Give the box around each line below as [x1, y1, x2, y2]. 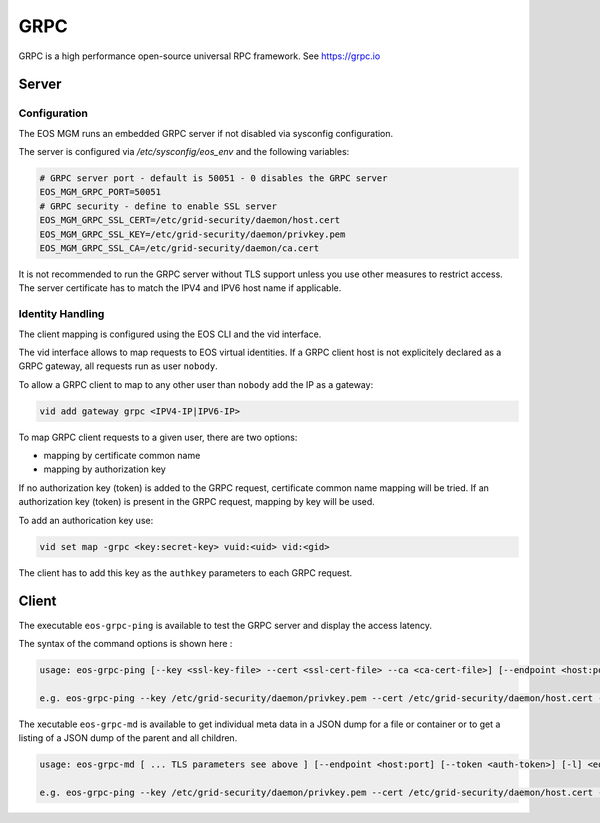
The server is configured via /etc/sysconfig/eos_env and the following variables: [18, 146, 350, 158]
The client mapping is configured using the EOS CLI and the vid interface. [18, 328, 322, 340]
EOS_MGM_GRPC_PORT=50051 [39, 186, 162, 198]
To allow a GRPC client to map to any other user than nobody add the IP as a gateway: [18, 378, 374, 390]
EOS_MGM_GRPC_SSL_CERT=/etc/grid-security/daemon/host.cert [39, 215, 341, 226]
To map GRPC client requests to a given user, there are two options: [18, 431, 298, 443]
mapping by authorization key [43, 463, 167, 475]
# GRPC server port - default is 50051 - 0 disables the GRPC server [39, 173, 388, 184]
